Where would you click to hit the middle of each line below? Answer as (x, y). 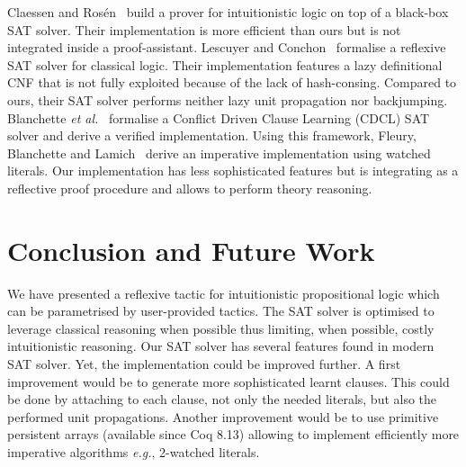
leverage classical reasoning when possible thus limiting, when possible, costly (221, 328)
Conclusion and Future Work (191, 250)
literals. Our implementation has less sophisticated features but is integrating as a (233, 171)
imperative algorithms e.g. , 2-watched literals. (134, 452)
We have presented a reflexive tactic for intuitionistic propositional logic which (224, 293)
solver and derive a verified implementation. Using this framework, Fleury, (212, 135)
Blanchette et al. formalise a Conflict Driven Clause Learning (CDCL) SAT (219, 117)
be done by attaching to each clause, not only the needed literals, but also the (222, 399)
